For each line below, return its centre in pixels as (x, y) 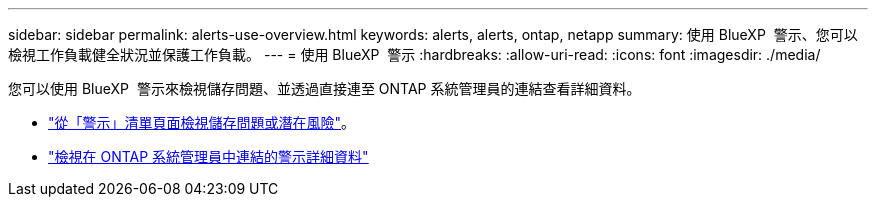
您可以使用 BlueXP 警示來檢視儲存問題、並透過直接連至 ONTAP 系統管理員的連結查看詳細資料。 (324, 88)
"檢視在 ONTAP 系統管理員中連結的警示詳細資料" (208, 156)
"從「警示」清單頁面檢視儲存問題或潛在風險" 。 (202, 122)
